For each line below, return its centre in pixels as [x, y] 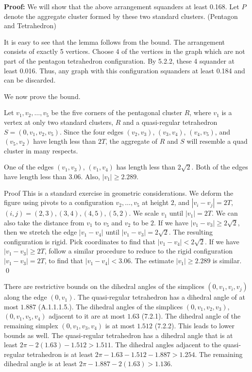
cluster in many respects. [41, 150]
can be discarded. [30, 80]
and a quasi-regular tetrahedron [170, 122]
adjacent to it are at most [87, 316]
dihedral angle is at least [41, 364]
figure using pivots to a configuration [59, 202]
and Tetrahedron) [30, 25]
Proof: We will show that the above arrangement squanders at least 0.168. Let [122, 6]
